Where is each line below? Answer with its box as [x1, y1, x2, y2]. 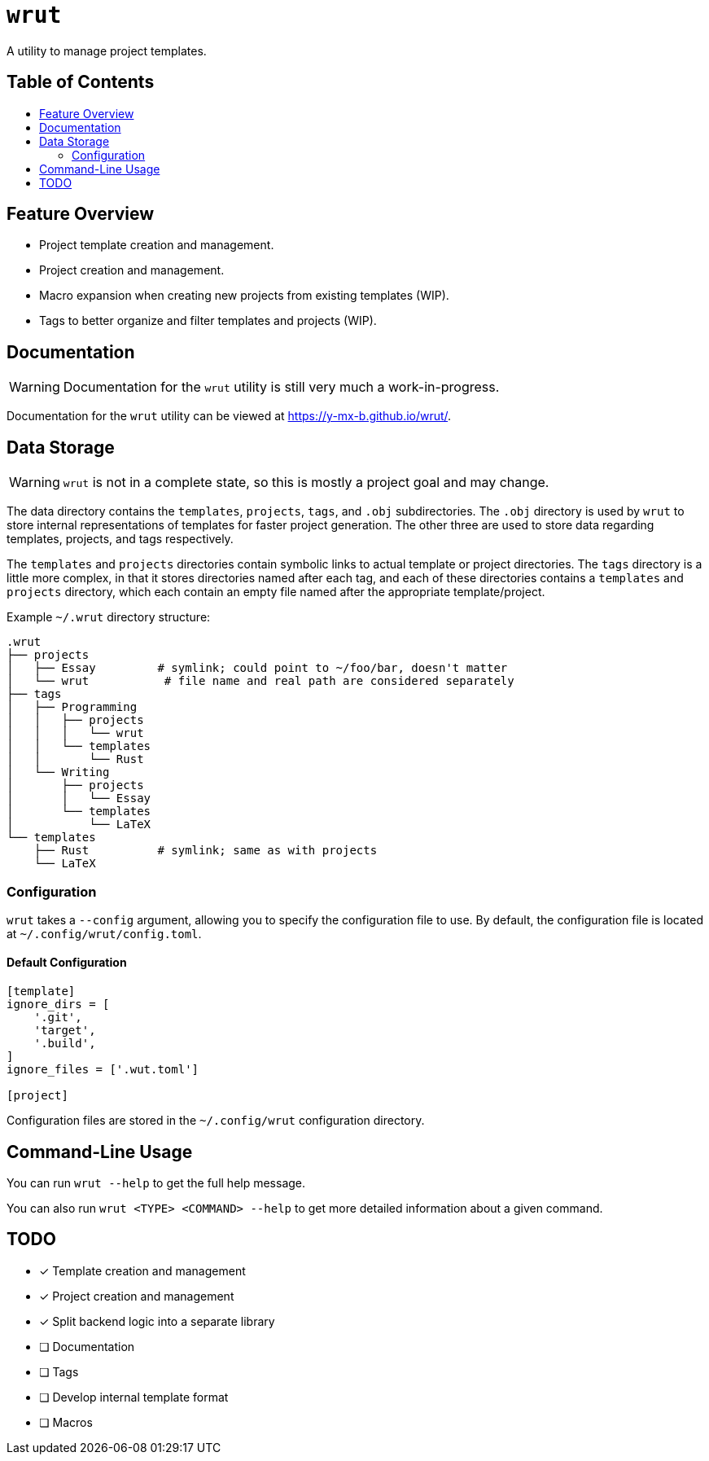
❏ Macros [39, 1415, 93, 1429]
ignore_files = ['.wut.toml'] [7, 1063, 199, 1077]
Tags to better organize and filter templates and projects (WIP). [39, 314, 377, 328]
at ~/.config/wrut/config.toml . [7, 926, 202, 941]
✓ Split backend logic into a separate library [39, 1314, 275, 1328]
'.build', [33, 1037, 96, 1051]
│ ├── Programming [7, 700, 138, 714]
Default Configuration [7, 955, 127, 970]
